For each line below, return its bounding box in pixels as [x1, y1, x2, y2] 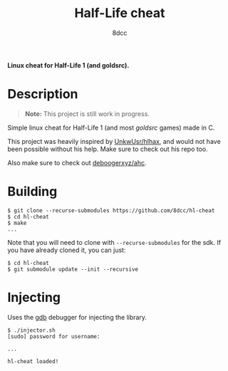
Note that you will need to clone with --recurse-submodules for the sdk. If [7, 238, 222, 246]
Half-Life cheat [74, 5, 165, 21]
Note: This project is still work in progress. [24, 109, 150, 118]
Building [7, 184, 58, 200]
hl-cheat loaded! [7, 357, 59, 365]
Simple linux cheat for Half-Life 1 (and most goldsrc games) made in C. [7, 123, 215, 132]
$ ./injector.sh [7, 326, 56, 334]
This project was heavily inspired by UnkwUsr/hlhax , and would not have [7, 137, 221, 145]
